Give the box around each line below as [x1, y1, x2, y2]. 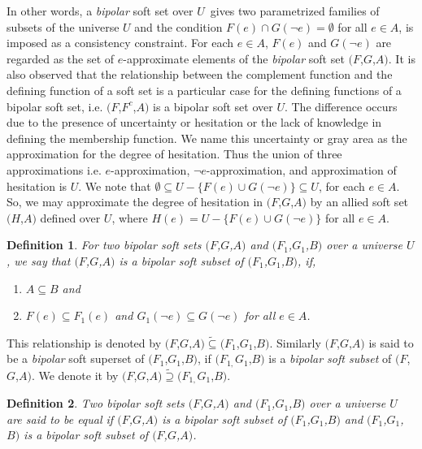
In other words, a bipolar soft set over [7, 2, 194, 19]
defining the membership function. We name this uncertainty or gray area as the [7, 129, 407, 146]
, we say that [7, 252, 71, 269]
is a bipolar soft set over [153, 97, 273, 114]
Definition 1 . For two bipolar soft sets [7, 236, 202, 253]
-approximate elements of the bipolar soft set [123, 50, 345, 67]
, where [111, 209, 148, 226]
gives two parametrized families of [210, 2, 380, 19]
